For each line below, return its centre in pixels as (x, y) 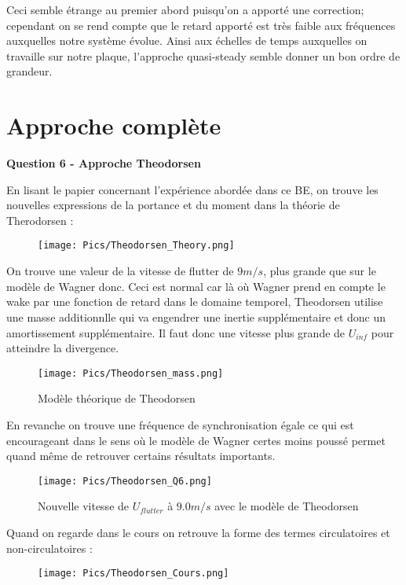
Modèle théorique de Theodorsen (117, 398)
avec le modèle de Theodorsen (287, 506)
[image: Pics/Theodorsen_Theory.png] (136, 246)
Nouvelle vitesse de (84, 506)
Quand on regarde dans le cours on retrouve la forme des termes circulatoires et (198, 532)
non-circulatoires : (49, 548)
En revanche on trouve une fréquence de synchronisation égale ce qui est (180, 424)
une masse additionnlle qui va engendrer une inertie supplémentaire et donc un (196, 316)
